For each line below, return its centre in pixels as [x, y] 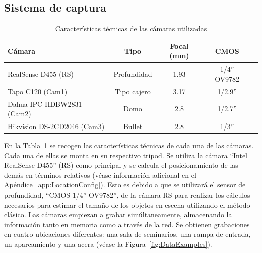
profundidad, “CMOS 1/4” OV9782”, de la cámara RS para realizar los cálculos [127, 195]
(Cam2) [19, 114]
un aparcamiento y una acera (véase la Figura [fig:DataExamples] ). [108, 244]
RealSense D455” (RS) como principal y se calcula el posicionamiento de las [121, 165]
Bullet [133, 126]
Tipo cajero [133, 91]
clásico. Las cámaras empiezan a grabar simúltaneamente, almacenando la [118, 214]
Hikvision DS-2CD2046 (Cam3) [56, 126]
